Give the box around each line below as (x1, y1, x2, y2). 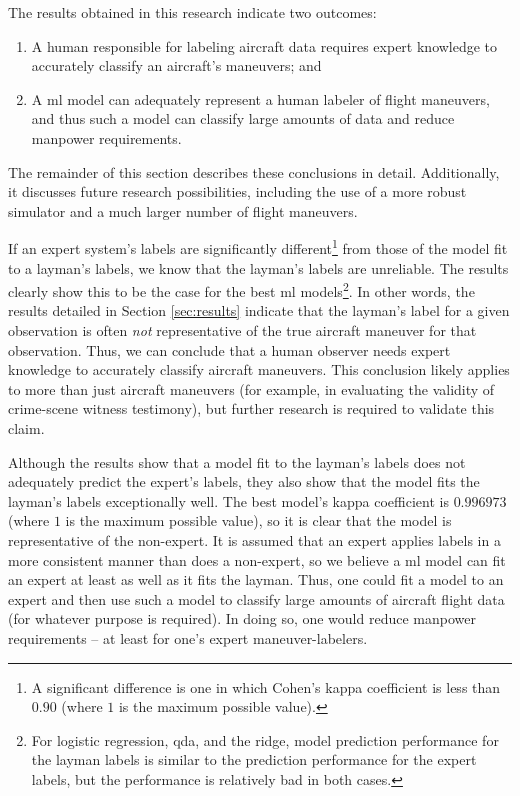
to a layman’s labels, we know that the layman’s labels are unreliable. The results (8, 257, 509, 278)
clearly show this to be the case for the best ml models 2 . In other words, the (8, 278, 475, 301)
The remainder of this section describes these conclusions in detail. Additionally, (8, 161, 500, 182)
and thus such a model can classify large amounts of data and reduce (31, 108, 455, 129)
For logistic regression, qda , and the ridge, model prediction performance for (31, 729, 499, 750)
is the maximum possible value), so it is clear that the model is (65, 510, 452, 531)
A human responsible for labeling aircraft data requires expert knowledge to (31, 35, 498, 56)
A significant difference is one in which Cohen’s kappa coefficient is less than (31, 676, 501, 697)
